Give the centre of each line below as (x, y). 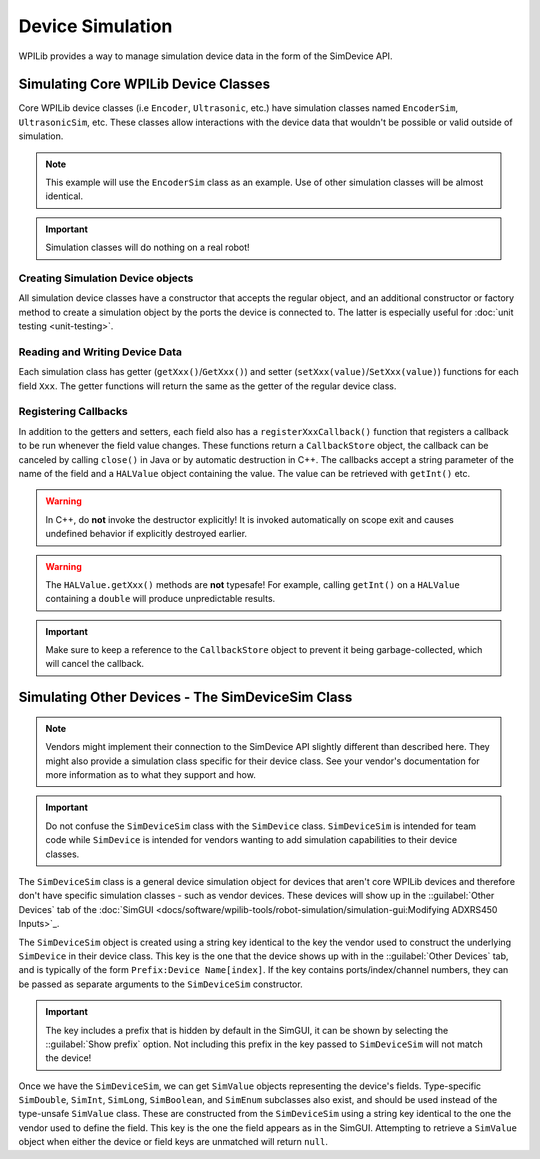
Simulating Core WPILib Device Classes (144, 84)
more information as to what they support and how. (151, 775)
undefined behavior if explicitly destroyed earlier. (146, 534)
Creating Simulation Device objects (106, 278)
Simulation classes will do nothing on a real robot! (147, 247)
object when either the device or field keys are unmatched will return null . (173, 1142)
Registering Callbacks (73, 412)
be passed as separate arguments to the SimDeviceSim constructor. (161, 984)
